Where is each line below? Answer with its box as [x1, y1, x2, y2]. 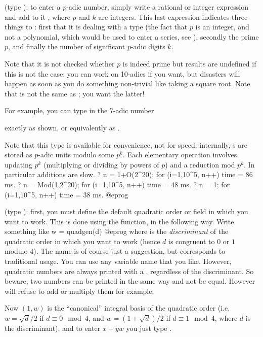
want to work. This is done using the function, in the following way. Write [5, 216, 234, 226]
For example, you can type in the [5, 105, 108, 116]
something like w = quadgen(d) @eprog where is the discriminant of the [5, 226, 229, 237]
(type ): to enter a [5, 2, 61, 12]
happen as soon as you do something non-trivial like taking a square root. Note [5, 78, 250, 89]
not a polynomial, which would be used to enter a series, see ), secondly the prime [5, 31, 259, 42]
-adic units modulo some [38, 149, 114, 160]
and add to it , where [5, 11, 70, 22]
